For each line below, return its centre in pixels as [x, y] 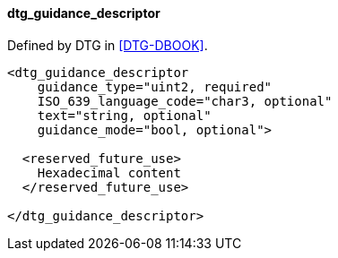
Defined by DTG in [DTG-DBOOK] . [108, 45]
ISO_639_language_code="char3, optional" [185, 101]
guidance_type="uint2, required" [155, 86]
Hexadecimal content [109, 172]
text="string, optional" [124, 115]
